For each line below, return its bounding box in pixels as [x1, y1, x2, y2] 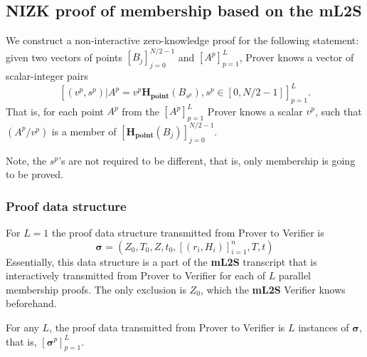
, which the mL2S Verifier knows [200, 281, 346, 296]
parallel [278, 268, 312, 283]
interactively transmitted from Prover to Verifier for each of [6, 268, 265, 283]
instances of [298, 319, 349, 334]
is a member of [51, 123, 117, 138]
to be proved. [6, 167, 63, 182]
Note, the [6, 152, 47, 167]
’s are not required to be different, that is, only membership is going [58, 152, 356, 167]
